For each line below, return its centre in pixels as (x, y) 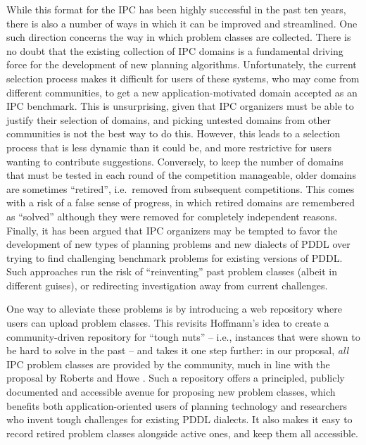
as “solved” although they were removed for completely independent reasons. (172, 216)
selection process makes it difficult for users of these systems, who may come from (183, 78)
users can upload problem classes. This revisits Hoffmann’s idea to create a (168, 323)
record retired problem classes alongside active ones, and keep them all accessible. (182, 433)
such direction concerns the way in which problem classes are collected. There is (179, 37)
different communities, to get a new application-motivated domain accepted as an (182, 92)
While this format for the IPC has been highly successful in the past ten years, (176, 9)
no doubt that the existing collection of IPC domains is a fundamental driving (175, 50)
